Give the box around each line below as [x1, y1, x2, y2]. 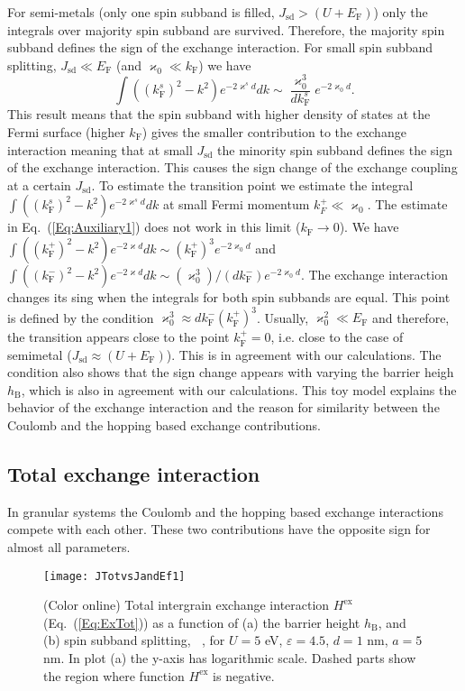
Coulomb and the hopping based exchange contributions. [7, 416, 321, 435]
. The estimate [367, 195, 448, 214]
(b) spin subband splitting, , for [43, 631, 225, 650]
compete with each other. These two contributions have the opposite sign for [7, 520, 431, 539]
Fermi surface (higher [7, 123, 125, 142]
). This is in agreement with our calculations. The [166, 345, 442, 364]
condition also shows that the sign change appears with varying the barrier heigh [7, 363, 454, 382]
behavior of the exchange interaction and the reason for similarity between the [7, 398, 440, 417]
